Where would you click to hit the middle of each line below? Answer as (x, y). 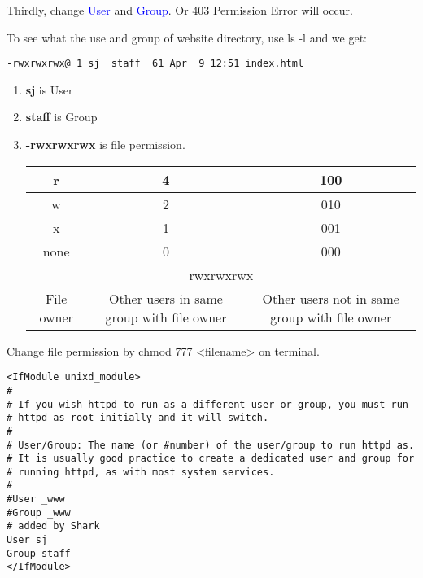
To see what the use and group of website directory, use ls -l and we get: (187, 37)
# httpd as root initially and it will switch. (138, 418)
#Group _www (39, 512)
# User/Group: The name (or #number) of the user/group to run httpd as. (211, 445)
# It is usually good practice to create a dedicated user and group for (211, 459)
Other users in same (166, 298)
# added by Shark (53, 526)
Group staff (39, 553)
